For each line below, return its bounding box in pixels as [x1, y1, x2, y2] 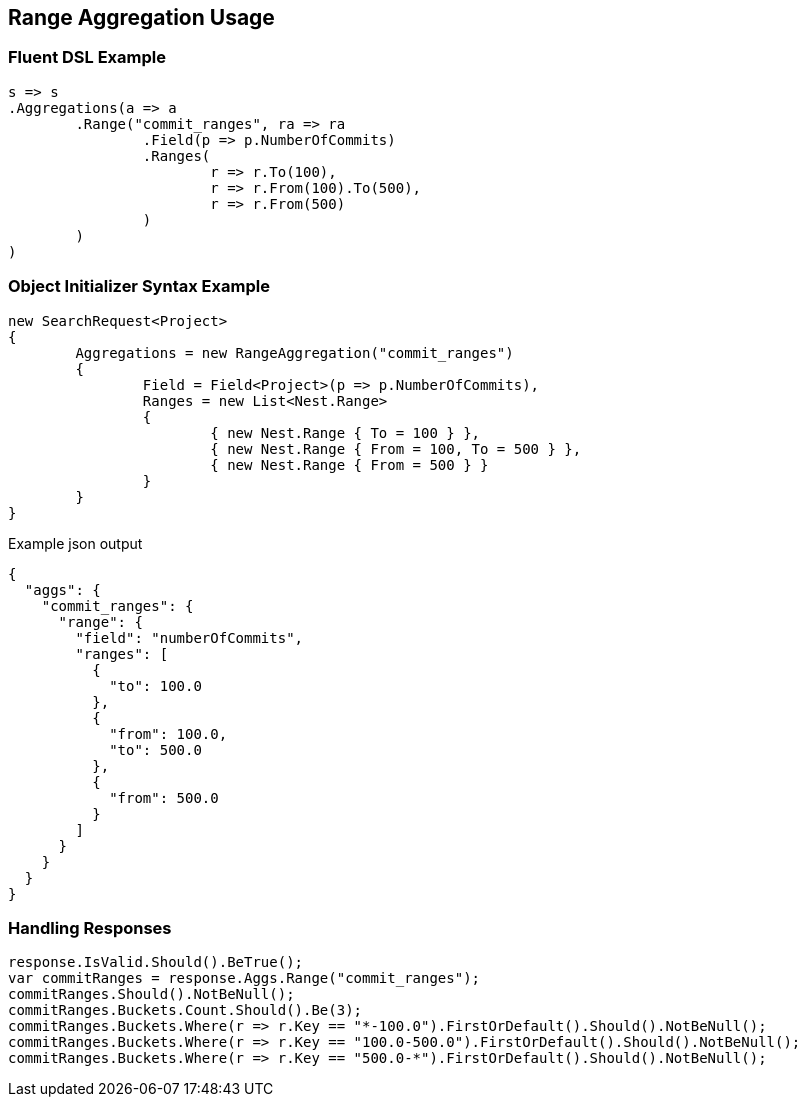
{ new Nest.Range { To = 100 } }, [210, 424, 481, 441]
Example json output [8, 534, 143, 552]
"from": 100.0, [109, 725, 228, 742]
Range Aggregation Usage [8, 5, 275, 30]
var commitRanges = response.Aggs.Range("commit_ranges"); [8, 970, 481, 987]
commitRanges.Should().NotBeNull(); [8, 986, 295, 1003]
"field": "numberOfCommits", [75, 629, 304, 646]
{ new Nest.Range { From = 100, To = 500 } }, [210, 440, 582, 457]
